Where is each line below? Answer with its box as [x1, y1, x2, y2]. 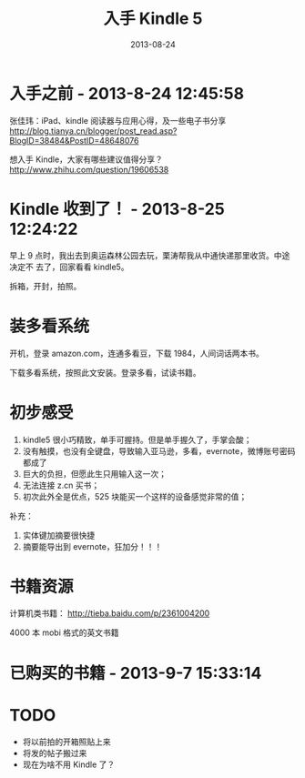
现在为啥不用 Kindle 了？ [22, 759, 116, 770]
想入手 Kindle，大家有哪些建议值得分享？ [9, 154, 164, 165]
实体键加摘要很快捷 [22, 530, 96, 541]
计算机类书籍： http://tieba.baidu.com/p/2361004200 [9, 608, 210, 619]
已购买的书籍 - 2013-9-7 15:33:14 [9, 662, 262, 683]
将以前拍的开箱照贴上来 [22, 736, 111, 747]
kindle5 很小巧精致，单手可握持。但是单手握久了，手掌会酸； [22, 434, 252, 445]
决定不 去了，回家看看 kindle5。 [9, 261, 129, 272]
